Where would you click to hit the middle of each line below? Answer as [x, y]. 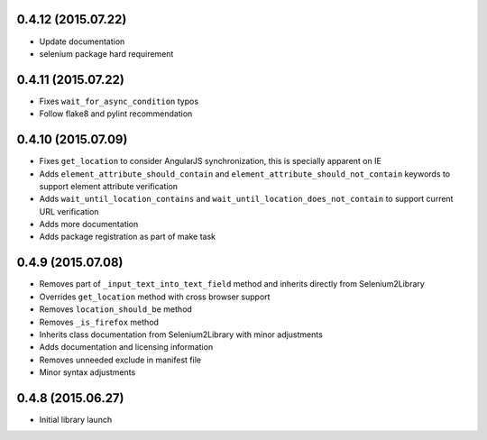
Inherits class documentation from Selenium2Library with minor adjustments [181, 335]
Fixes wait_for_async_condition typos [119, 101]
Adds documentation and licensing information [126, 347]
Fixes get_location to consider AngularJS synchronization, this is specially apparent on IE [211, 161]
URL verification [69, 211]
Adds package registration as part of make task [128, 237]
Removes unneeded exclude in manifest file [120, 360]
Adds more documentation [89, 225]
